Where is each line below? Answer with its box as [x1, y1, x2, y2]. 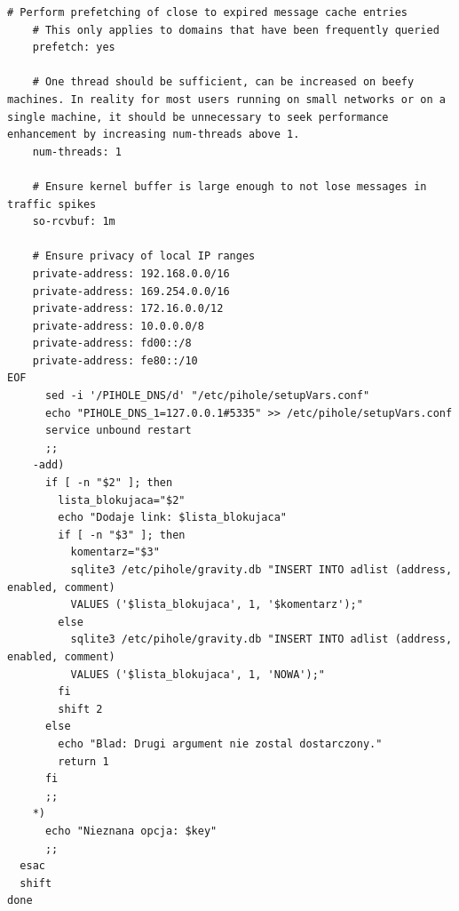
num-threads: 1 [32, 145, 122, 158]
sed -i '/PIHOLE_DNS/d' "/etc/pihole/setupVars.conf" [44, 389, 370, 403]
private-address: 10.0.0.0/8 [32, 319, 204, 332]
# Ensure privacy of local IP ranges [32, 250, 256, 263]
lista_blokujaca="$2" [58, 493, 186, 507]
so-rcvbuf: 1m [32, 215, 115, 228]
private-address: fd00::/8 [32, 337, 192, 350]
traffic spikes [7, 197, 97, 211]
